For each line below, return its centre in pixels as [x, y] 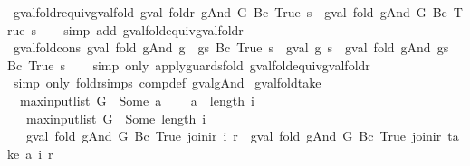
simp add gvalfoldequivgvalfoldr [153, 29]
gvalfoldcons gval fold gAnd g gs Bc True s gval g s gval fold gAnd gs [231, 47]
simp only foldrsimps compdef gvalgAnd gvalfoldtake [167, 83]
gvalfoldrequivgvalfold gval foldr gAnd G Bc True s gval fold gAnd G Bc [230, 12]
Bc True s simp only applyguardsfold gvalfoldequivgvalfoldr [189, 65]
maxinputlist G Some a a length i [137, 100]
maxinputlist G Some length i [116, 118]
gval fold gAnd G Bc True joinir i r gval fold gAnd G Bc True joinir [234, 136]
